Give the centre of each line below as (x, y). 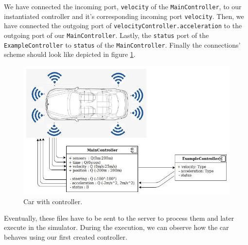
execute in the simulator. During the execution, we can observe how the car (116, 227)
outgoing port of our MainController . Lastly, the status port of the (106, 35)
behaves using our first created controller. (66, 236)
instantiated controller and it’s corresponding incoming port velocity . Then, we (124, 16)
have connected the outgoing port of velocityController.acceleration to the (123, 26)
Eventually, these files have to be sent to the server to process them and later (119, 218)
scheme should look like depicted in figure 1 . (70, 54)
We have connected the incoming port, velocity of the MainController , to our (123, 6)
